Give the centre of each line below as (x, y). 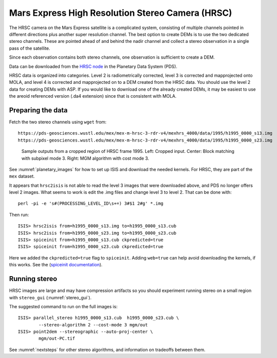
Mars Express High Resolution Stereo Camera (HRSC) (121, 13)
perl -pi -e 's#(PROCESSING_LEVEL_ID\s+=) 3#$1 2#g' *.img (91, 204)
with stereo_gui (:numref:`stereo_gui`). (50, 297)
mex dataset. (22, 176)
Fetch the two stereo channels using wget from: (58, 122)
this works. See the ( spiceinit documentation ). (56, 265)
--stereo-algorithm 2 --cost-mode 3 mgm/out (93, 325)
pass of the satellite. (30, 48)
